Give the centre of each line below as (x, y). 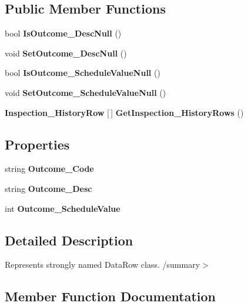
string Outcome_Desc (48, 188)
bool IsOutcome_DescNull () (63, 33)
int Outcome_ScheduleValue (63, 208)
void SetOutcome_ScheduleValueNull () (86, 92)
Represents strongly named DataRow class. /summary (103, 265)
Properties (37, 144)
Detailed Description (69, 240)
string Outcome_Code (49, 169)
